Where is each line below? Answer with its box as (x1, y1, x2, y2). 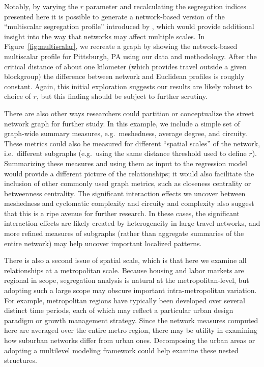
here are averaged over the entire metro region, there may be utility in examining (4, 325, 257, 335)
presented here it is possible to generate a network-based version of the (4, 11, 225, 21)
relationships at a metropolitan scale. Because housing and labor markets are (4, 265, 244, 275)
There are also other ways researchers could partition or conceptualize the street (4, 108, 254, 118)
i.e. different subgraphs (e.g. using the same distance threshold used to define (4, 148, 247, 159)
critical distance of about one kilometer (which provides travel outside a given (4, 61, 247, 71)
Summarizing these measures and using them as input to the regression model (4, 158, 247, 168)
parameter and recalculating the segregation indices (85, 1, 247, 11)
